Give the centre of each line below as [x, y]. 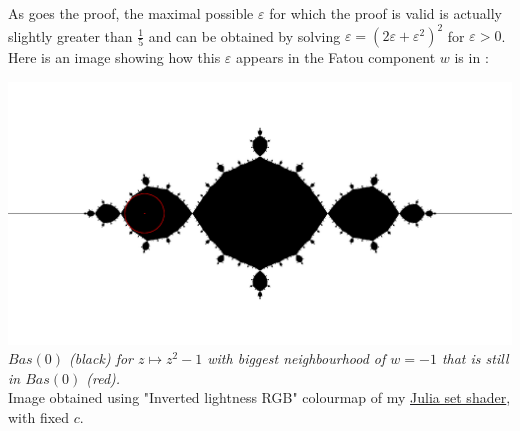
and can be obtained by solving [244, 35]
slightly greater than [70, 35]
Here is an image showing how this [114, 57]
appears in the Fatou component [336, 57]
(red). [103, 377]
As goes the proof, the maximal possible [131, 13]
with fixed [39, 416]
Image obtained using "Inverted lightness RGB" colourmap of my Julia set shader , [259, 397]
